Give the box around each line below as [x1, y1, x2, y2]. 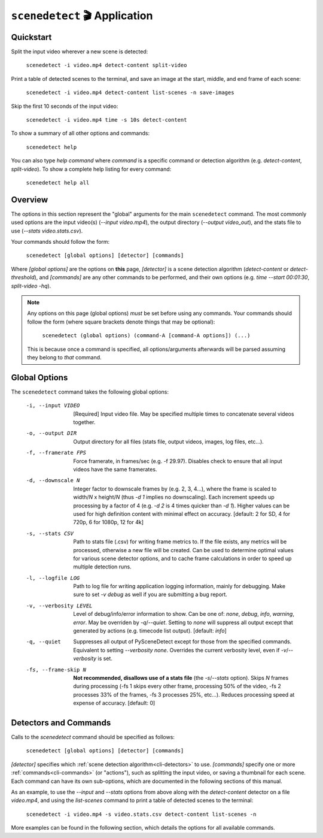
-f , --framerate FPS [26, 449, 87, 456]
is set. [97, 655, 113, 662]
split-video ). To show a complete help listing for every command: [11, 165, 172, 173]
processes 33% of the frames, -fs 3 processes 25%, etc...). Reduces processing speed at [73, 691, 295, 698]
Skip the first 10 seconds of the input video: [11, 102, 118, 110]
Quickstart [11, 32, 52, 42]
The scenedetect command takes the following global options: [11, 388, 169, 395]
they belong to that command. [27, 353, 102, 361]
